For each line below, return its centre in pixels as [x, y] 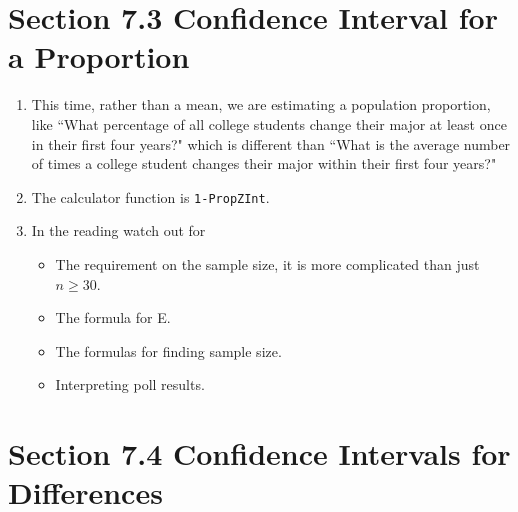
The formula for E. [113, 317]
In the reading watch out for [118, 230]
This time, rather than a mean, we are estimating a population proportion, [261, 104]
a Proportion [99, 56]
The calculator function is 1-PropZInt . [150, 196]
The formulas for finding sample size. [168, 350]
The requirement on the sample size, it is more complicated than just [267, 263]
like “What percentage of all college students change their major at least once [269, 123]
